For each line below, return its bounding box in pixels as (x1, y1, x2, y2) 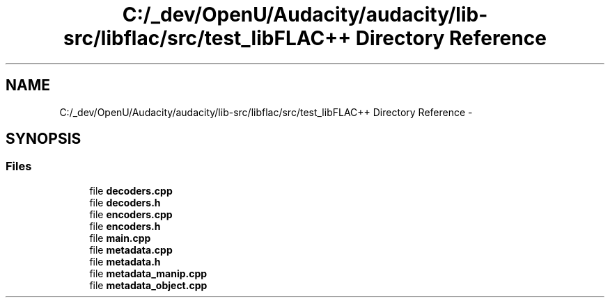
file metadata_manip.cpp (89, 267, 208, 279)
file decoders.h (89, 196, 161, 208)
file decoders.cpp (89, 184, 173, 197)
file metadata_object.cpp (89, 279, 208, 291)
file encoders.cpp (89, 208, 173, 220)
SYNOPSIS (6, 130, 81, 148)
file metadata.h (89, 255, 161, 268)
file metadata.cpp (89, 243, 173, 256)
